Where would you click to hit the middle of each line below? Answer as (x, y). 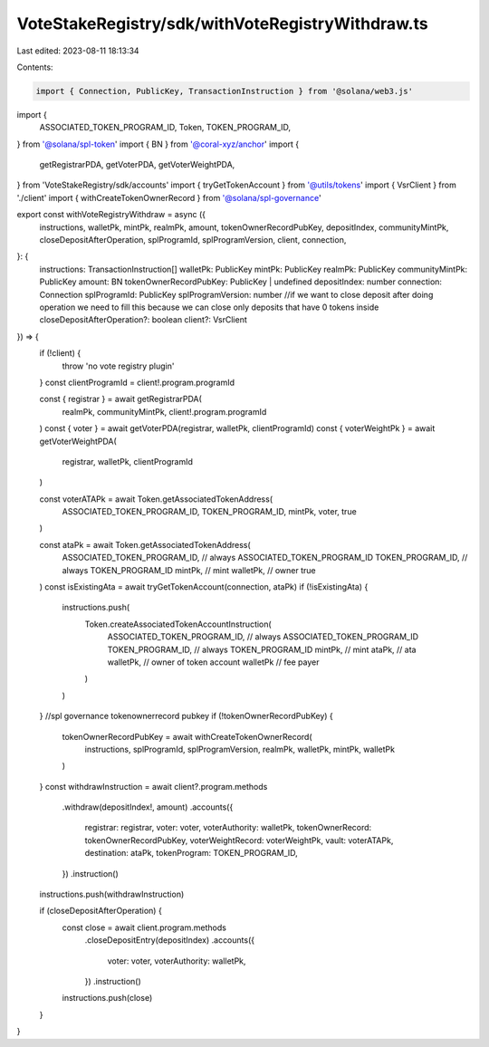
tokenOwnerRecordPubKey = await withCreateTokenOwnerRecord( (187, 736)
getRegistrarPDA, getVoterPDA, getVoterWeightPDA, (137, 165)
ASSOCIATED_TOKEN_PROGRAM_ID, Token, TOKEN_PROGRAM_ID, (165, 128)
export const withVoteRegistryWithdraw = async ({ (111, 215)
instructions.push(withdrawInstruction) (112, 894)
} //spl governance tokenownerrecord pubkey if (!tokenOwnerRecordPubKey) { (187, 716)
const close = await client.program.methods (144, 927)
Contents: (35, 67)
